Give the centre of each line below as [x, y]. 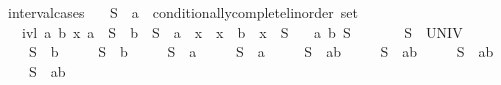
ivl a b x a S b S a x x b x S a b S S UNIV [242, 31]
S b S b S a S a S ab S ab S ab [261, 51]
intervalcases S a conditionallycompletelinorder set [182, 12]
